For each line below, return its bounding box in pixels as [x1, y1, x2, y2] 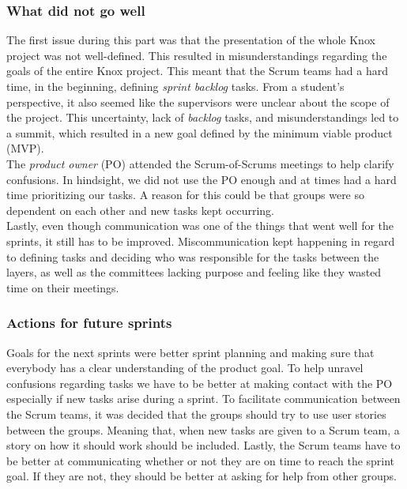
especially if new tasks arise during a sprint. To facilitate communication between [6, 390, 401, 407]
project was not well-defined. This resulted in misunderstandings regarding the [6, 47, 387, 63]
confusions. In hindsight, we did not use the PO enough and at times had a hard [6, 171, 397, 187]
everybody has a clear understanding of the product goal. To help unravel [6, 359, 364, 376]
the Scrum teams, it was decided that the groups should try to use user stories [6, 405, 386, 422]
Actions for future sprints [6, 313, 172, 333]
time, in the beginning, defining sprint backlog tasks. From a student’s [6, 78, 345, 94]
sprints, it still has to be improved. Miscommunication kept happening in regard [6, 232, 395, 249]
